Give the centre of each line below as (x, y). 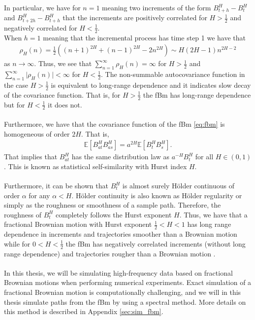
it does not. (65, 104)
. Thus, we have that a (213, 214)
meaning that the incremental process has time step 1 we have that (144, 37)
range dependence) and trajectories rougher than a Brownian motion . (110, 253)
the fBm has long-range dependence (197, 94)
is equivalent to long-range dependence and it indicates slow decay (151, 85)
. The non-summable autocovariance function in (173, 74)
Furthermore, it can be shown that (56, 186)
